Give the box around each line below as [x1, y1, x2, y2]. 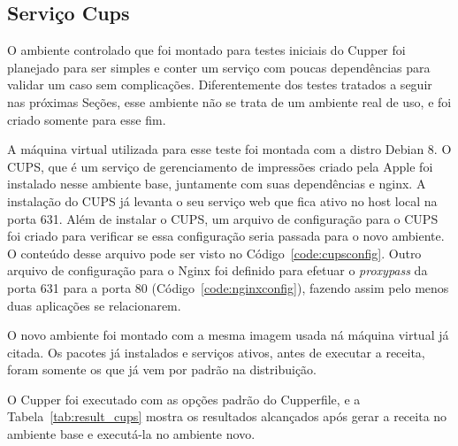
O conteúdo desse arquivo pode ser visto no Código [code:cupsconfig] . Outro [7, 243, 422, 262]
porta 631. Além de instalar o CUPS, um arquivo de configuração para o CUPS [7, 209, 439, 227]
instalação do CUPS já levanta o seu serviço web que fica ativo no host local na [7, 191, 438, 210]
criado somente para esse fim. [7, 110, 166, 128]
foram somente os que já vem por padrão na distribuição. [7, 360, 317, 379]
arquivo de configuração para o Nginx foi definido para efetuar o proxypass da [7, 261, 428, 280]
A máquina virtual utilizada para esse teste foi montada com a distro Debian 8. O [7, 140, 452, 158]
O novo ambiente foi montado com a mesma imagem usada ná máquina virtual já [7, 326, 449, 344]
